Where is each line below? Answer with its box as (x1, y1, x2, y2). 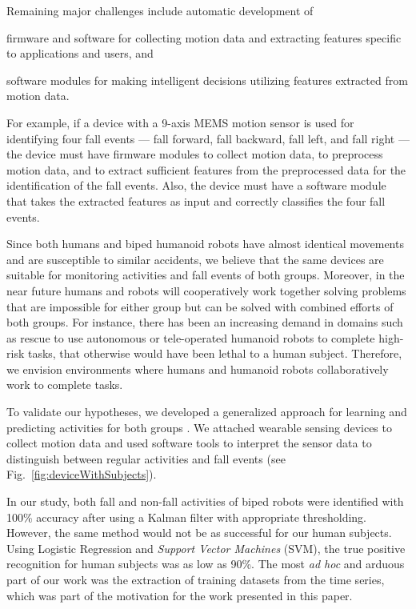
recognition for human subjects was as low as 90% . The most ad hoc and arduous (6, 555, 405, 572)
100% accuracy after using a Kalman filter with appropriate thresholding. (6, 508, 366, 525)
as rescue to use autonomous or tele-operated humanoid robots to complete (6, 329, 375, 346)
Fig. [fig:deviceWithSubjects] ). (6, 466, 157, 483)
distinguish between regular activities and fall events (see (6, 450, 286, 467)
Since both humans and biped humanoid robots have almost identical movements (6, 235, 404, 252)
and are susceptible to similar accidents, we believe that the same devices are (6, 250, 384, 267)
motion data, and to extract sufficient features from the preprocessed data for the (6, 161, 406, 178)
